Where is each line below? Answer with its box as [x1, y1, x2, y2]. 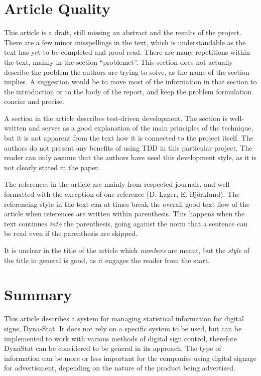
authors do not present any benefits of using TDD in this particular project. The [4, 142, 252, 153]
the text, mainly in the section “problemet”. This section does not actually [4, 56, 233, 67]
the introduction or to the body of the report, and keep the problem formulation [4, 86, 252, 96]
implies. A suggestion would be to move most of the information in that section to [4, 76, 257, 87]
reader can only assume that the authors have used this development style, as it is [4, 152, 256, 163]
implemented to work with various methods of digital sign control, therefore [4, 333, 237, 343]
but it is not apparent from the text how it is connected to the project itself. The [4, 133, 253, 143]
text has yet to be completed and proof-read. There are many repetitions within [4, 47, 250, 57]
